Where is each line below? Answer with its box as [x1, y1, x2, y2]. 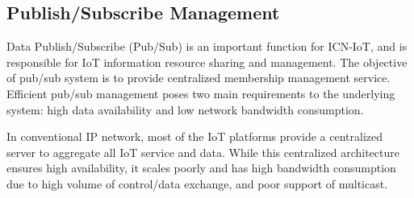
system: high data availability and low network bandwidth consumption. [6, 101, 364, 118]
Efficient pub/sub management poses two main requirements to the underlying [6, 85, 395, 101]
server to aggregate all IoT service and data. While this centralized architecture [6, 143, 399, 160]
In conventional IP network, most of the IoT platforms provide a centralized [6, 128, 383, 145]
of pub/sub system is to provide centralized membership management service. [6, 69, 391, 86]
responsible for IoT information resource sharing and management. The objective [6, 53, 408, 70]
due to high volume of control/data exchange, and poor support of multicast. [6, 175, 388, 192]
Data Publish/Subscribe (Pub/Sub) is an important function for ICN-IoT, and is [6, 38, 408, 55]
